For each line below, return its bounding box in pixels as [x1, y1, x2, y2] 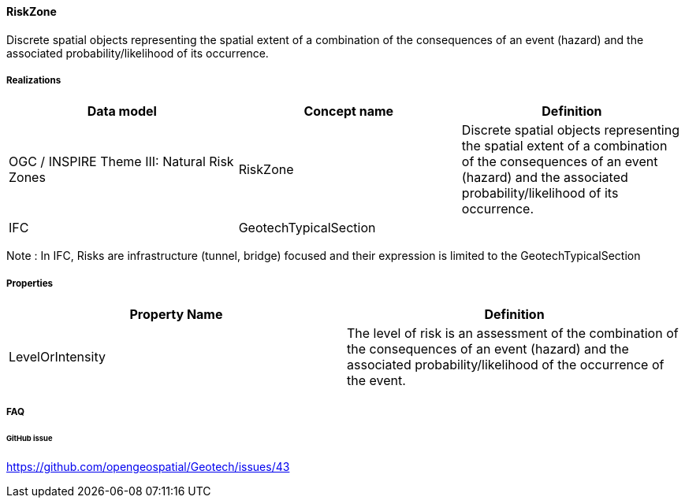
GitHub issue [6, 434, 53, 443]
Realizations [6, 75, 61, 86]
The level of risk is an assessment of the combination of [347, 325, 679, 342]
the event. [347, 372, 406, 389]
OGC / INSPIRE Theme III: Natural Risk [9, 154, 234, 170]
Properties [6, 277, 54, 289]
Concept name [303, 103, 394, 120]
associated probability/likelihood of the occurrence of [347, 357, 665, 373]
